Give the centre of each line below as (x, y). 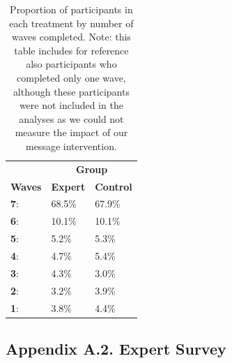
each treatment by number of (71, 23)
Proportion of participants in (71, 9)
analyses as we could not (71, 118)
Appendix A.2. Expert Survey (116, 349)
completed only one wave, (71, 77)
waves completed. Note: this (71, 37)
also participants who (71, 64)
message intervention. (71, 146)
